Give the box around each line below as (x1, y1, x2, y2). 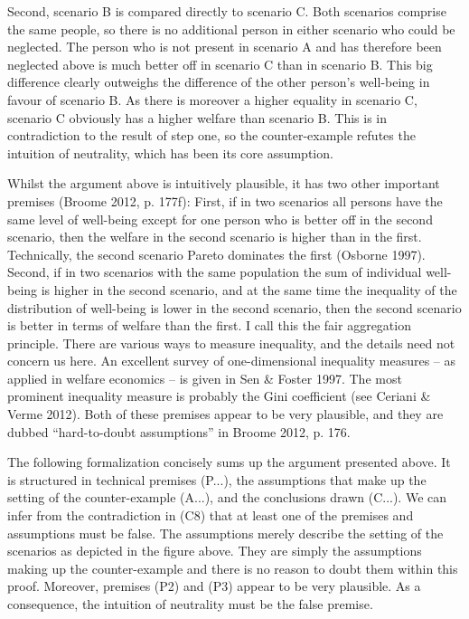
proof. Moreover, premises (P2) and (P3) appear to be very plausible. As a (7, 576, 421, 595)
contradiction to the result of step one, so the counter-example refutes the (7, 126, 416, 145)
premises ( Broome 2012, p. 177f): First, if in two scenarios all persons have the (7, 191, 443, 210)
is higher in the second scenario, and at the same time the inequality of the (41, 280, 457, 299)
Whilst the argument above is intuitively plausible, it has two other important (7, 174, 440, 193)
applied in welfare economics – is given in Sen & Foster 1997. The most (7, 368, 402, 387)
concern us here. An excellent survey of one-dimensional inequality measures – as (7, 351, 456, 370)
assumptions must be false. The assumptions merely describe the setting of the (7, 523, 444, 542)
